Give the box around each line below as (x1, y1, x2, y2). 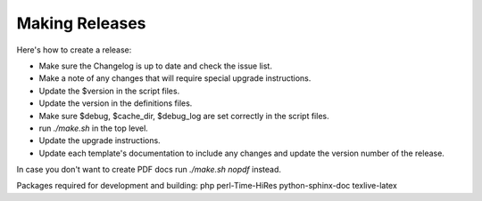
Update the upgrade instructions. (38, 135, 161, 146)
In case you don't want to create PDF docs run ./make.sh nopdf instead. (16, 165, 281, 175)
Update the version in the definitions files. (38, 98, 193, 109)
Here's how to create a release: (16, 44, 132, 55)
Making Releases (16, 13, 146, 33)
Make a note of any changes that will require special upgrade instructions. (38, 73, 312, 84)
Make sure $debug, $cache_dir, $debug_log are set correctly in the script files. (38, 110, 329, 121)
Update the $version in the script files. (38, 85, 180, 96)
